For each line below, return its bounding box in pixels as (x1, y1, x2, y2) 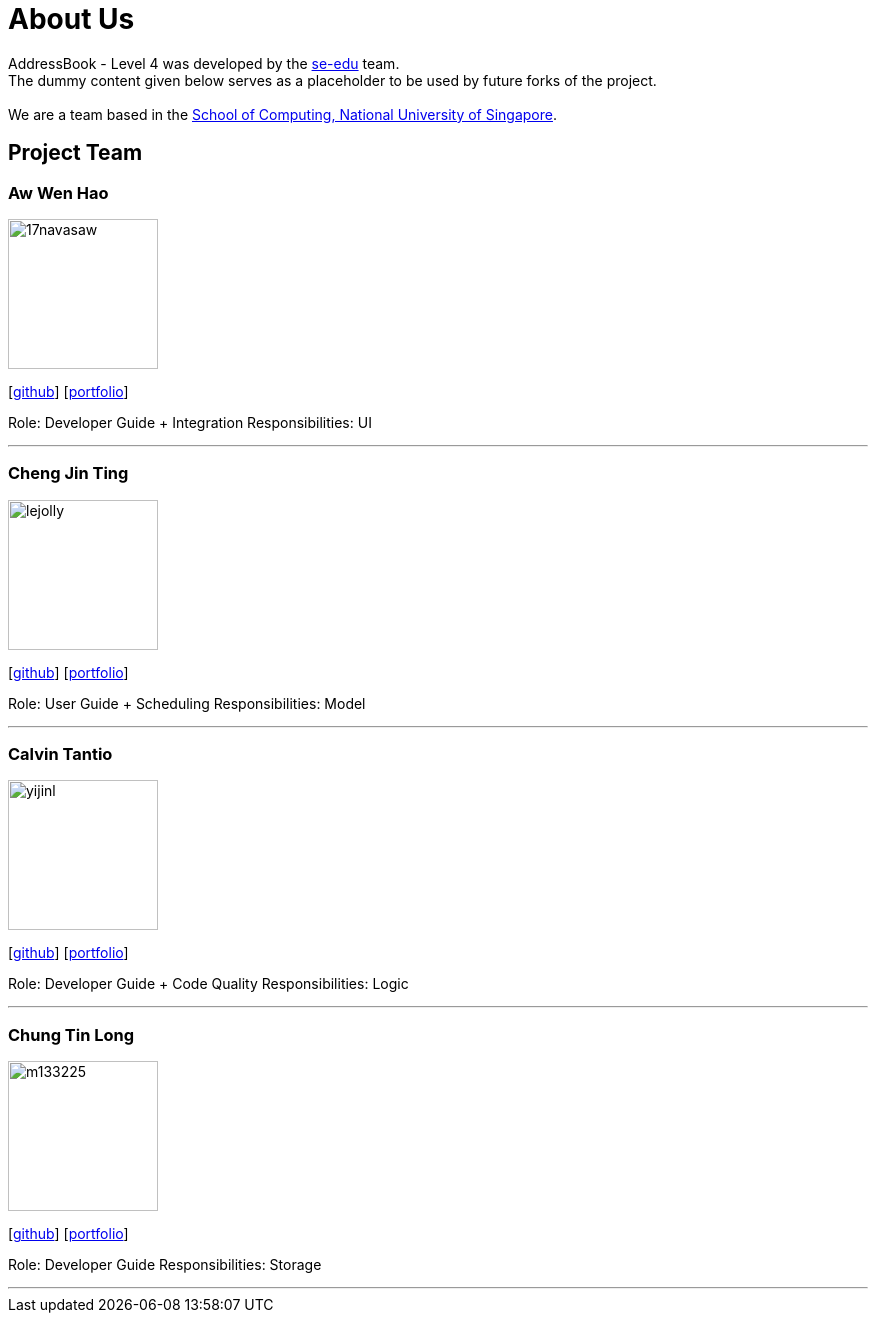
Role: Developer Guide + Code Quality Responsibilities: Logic (8, 975, 409, 993)
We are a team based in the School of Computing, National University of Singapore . (8, 105, 558, 123)
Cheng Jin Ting (8, 463, 129, 484)
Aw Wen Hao (8, 182, 109, 203)
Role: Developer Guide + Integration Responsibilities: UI (8, 413, 372, 431)
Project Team (8, 140, 143, 166)
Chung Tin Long (8, 1024, 135, 1045)
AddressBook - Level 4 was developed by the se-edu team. (8, 54, 400, 72)
